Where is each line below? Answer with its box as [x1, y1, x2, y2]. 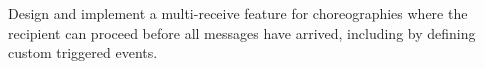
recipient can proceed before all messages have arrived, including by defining [8, 22, 476, 43]
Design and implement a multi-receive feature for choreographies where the [8, 3, 468, 23]
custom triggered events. [8, 42, 158, 63]
